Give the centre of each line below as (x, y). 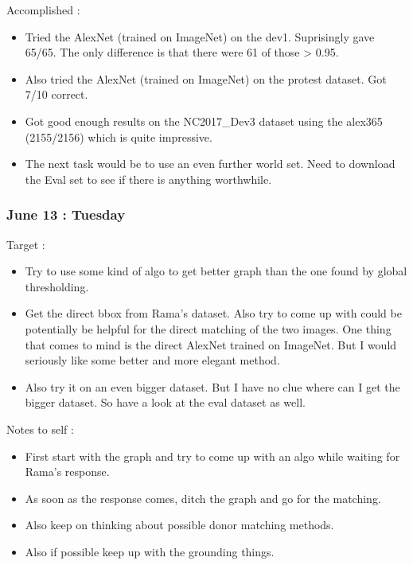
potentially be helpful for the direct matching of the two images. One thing (208, 328)
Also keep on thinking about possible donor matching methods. (179, 525)
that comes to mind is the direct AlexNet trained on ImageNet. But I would (211, 344)
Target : (26, 244)
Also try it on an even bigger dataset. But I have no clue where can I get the (212, 386)
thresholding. (57, 286)
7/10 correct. (56, 94)
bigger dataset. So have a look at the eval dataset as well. (165, 402)
